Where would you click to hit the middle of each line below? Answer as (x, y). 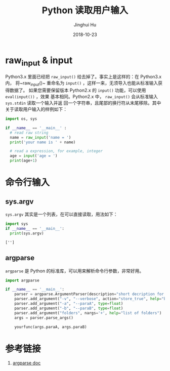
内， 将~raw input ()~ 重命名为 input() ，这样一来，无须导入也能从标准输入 (82, 84)
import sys (17, 224)
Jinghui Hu (85, 25)
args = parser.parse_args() (44, 318)
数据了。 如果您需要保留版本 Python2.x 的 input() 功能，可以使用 (78, 90)
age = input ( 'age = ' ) (34, 156)
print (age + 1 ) (24, 161)
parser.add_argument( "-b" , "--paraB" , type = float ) (69, 308)
